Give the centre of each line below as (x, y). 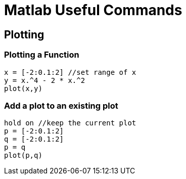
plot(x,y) (23, 88)
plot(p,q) (23, 155)
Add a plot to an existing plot (61, 105)
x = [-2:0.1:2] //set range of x (70, 72)
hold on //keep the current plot (70, 123)
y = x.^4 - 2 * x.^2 (45, 80)
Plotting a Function (42, 55)
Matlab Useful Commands (93, 10)
